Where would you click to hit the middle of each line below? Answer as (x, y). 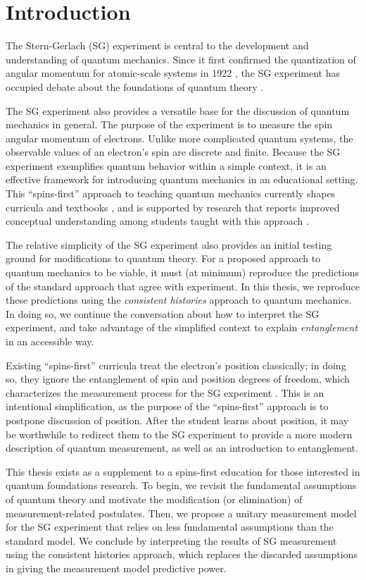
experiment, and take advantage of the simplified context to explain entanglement (182, 327)
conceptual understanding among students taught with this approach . (157, 221)
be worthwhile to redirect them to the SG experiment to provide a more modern (179, 434)
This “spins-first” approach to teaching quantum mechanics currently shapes (171, 193)
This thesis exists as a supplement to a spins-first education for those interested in (183, 471)
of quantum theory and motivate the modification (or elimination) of (154, 499)
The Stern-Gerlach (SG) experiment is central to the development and (157, 45)
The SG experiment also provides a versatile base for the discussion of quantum (178, 110)
